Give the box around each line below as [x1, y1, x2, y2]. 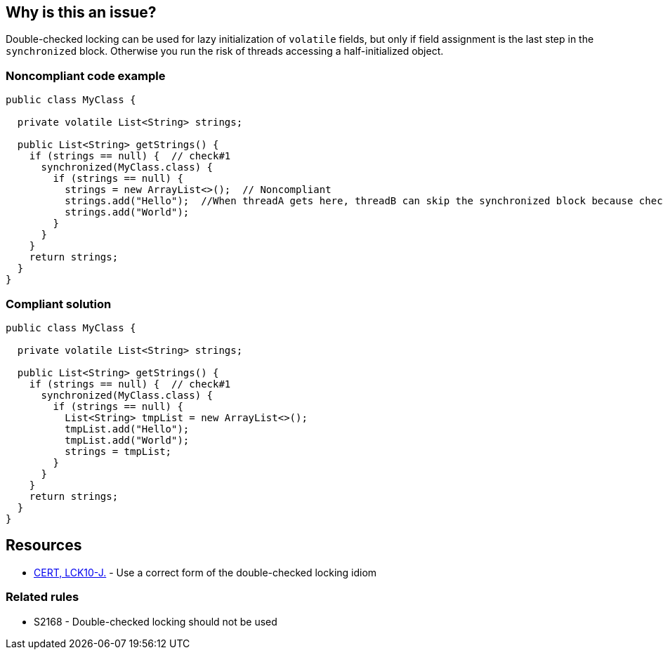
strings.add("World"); [65, 206, 190, 218]
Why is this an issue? [6, 4, 157, 21]
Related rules [6, 590, 79, 604]
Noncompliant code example [6, 68, 166, 83]
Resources [6, 536, 82, 555]
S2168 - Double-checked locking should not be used [34, 615, 277, 628]
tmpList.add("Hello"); [65, 423, 190, 435]
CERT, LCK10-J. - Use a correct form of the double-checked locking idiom [34, 566, 377, 578]
